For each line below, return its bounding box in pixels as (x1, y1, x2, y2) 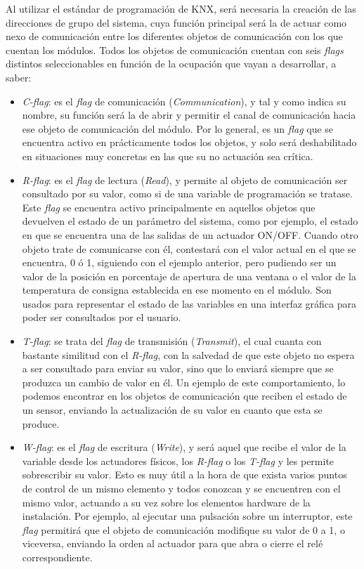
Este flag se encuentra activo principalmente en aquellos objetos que (22, 200, 316, 214)
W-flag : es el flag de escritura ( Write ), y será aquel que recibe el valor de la (22, 440, 346, 454)
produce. (22, 416, 60, 431)
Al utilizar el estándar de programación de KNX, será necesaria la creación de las (6, 1, 356, 15)
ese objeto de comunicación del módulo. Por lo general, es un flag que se (22, 121, 334, 136)
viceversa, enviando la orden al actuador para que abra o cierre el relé (22, 536, 323, 551)
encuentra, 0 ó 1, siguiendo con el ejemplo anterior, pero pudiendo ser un (22, 255, 337, 270)
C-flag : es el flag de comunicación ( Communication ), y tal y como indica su (22, 93, 346, 108)
